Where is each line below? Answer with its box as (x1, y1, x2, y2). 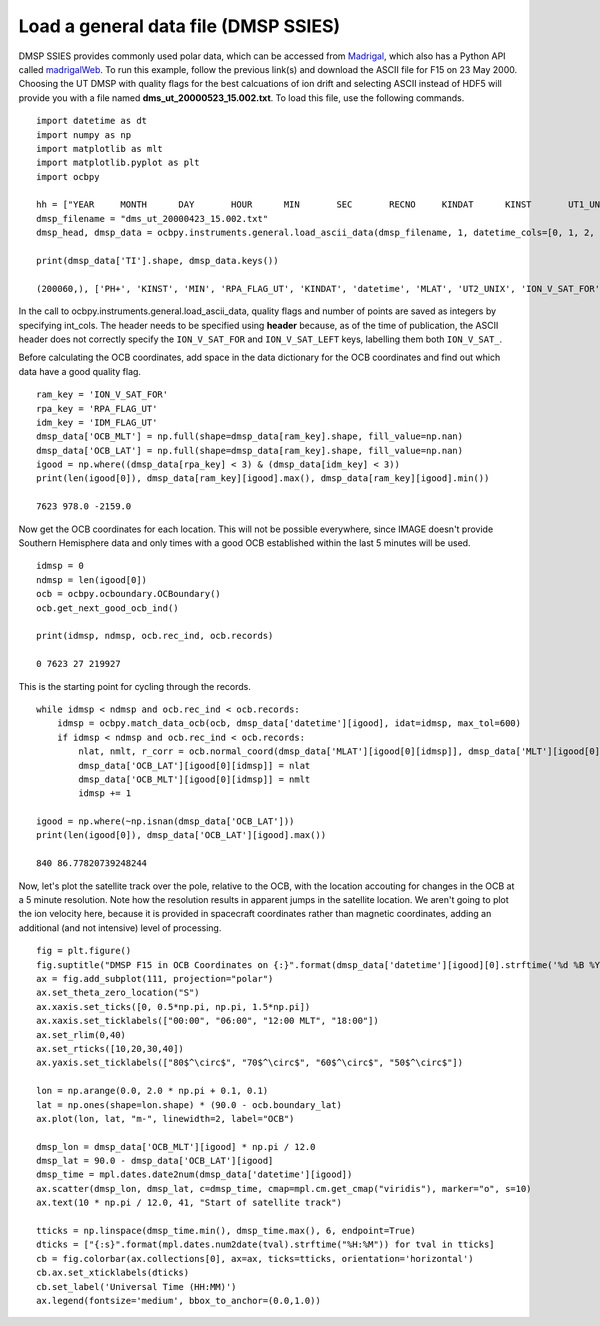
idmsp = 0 (36, 560, 84, 572)
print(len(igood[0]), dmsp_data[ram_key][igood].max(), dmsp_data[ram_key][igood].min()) (36, 473, 490, 484)
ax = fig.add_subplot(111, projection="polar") (36, 973, 274, 984)
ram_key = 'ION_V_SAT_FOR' (36, 389, 169, 400)
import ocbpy (36, 171, 100, 182)
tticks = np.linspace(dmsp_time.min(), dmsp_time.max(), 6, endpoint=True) (36, 1225, 416, 1237)
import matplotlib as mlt (36, 143, 164, 154)
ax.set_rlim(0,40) (36, 1029, 127, 1040)
